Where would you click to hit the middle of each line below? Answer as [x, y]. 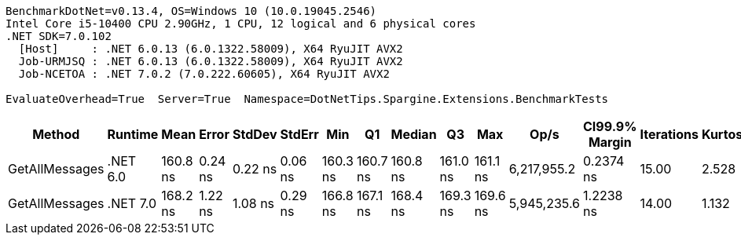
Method [56, 134]
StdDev [255, 134]
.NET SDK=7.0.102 [59, 36]
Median [414, 134]
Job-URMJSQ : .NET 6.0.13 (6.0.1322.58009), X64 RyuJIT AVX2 [211, 61]
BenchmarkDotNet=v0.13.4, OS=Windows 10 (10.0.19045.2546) [191, 11]
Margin [610, 142]
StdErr [299, 134]
